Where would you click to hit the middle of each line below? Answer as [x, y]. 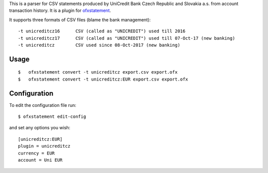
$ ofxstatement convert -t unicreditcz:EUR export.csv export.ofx [103, 79]
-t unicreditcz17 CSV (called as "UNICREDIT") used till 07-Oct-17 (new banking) [127, 38]
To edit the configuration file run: [43, 105]
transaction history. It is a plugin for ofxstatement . [60, 10]
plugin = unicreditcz [44, 146]
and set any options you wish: [40, 128]
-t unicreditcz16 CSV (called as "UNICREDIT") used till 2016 [102, 31]
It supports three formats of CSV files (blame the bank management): [80, 19]
